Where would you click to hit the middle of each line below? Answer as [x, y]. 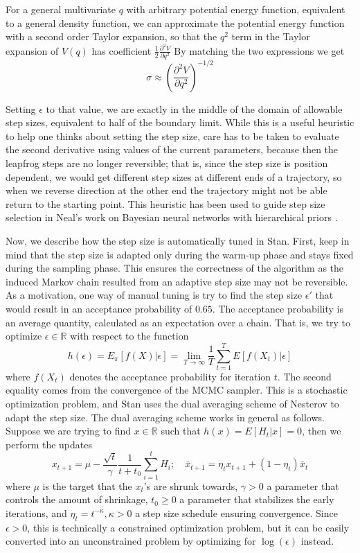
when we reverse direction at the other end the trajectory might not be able [166, 190]
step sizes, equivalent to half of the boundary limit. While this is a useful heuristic [180, 122]
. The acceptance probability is [278, 308]
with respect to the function [129, 336]
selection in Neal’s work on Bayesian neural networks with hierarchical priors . [172, 217]
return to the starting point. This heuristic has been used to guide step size [165, 203]
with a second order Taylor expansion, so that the [111, 36]
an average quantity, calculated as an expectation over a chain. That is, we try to [178, 322]
